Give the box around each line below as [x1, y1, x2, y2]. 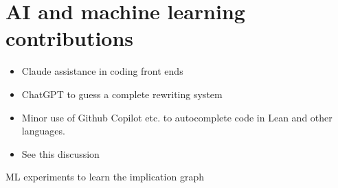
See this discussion [21, 146, 100, 161]
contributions [5, 24, 134, 52]
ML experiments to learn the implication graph [5, 169, 204, 184]
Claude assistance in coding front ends [21, 64, 183, 78]
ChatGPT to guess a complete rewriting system [21, 86, 223, 101]
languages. [21, 124, 65, 138]
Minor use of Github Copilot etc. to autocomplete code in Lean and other [21, 110, 333, 124]
